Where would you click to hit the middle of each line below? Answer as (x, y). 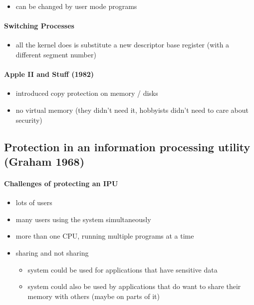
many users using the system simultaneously (83, 219)
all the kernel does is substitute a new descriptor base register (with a (123, 45)
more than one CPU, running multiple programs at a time (105, 236)
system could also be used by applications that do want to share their (134, 286)
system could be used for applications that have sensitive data (123, 269)
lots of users (34, 202)
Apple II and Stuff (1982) (49, 74)
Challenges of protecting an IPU (61, 183)
